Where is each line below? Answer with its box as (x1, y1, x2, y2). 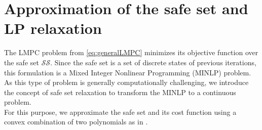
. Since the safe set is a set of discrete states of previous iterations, (50, 57, 256, 67)
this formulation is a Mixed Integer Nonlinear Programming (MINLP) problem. (4, 67, 251, 77)
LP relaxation (4, 18, 102, 38)
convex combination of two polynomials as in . (4, 116, 148, 127)
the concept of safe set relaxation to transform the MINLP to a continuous (4, 86, 236, 97)
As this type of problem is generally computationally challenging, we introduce (4, 77, 249, 88)
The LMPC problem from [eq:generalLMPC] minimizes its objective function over (4, 47, 258, 58)
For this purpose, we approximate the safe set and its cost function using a (4, 106, 237, 117)
